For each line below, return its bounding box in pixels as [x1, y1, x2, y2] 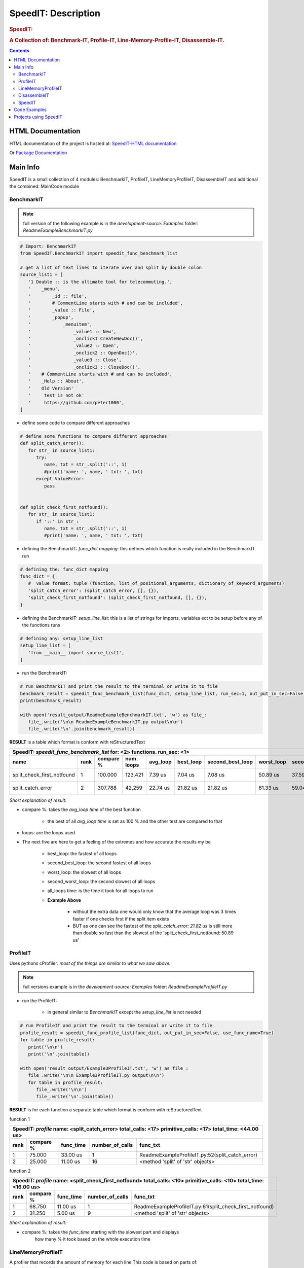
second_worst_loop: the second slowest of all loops [47, 878, 156, 885]
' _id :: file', [28, 293, 87, 299]
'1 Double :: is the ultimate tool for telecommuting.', [28, 279, 173, 285]
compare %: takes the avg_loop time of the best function [22, 806, 141, 813]
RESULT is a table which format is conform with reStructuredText [9, 739, 145, 745]
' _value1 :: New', [28, 329, 117, 334]
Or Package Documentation [9, 150, 67, 156]
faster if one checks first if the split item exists [72, 915, 169, 922]
